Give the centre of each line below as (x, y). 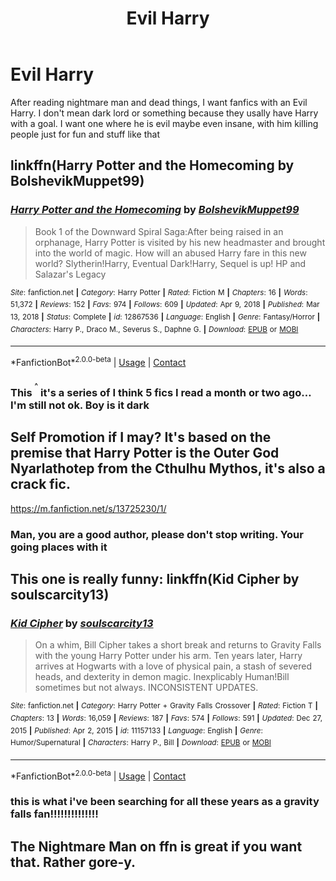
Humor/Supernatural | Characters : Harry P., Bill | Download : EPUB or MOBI (141, 743)
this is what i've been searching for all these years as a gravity (165, 802)
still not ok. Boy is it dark (89, 405)
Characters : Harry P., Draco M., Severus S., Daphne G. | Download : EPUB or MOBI (154, 329)
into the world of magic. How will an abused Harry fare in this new (170, 253)
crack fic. (40, 484)
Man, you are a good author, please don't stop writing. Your (157, 534)
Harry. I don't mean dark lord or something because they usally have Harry (164, 113)
